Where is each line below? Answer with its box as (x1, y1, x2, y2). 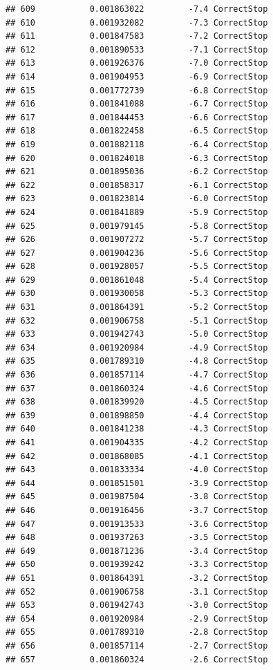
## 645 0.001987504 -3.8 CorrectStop (6, 492, 268, 502)
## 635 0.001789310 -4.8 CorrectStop (6, 356, 268, 366)
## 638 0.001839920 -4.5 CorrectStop (6, 397, 268, 407)
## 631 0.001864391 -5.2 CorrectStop (6, 302, 268, 313)
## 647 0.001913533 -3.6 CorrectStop (6, 519, 268, 529)
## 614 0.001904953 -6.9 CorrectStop (6, 71, 268, 82)
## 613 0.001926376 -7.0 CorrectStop (6, 58, 268, 68)
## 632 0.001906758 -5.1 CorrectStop (6, 315, 268, 326)
